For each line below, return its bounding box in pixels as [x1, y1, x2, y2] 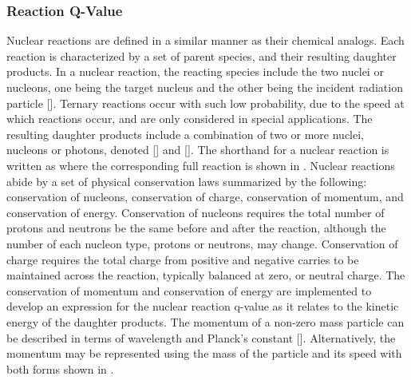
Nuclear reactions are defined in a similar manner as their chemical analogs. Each [6, 32, 405, 49]
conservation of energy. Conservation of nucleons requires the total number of [6, 204, 385, 220]
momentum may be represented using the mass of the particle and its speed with [6, 345, 402, 362]
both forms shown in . [6, 360, 114, 377]
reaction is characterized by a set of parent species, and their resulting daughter [6, 47, 397, 64]
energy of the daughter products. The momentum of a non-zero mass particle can [6, 313, 405, 330]
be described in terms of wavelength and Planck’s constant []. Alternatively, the [6, 329, 396, 346]
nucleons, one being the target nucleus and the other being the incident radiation [6, 79, 403, 95]
